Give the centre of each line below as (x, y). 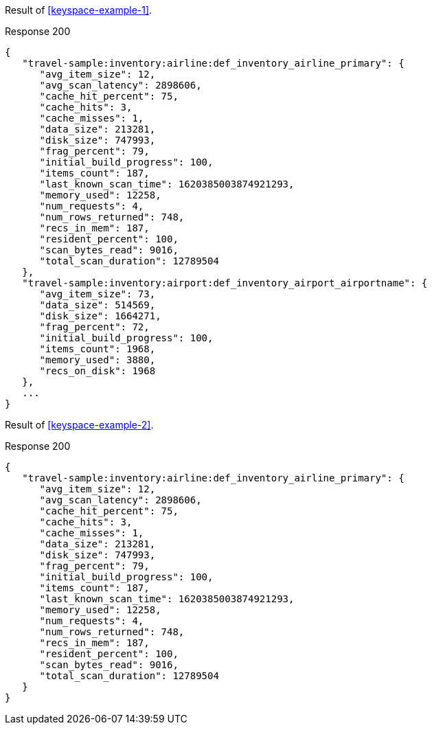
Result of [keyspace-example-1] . (79, 10)
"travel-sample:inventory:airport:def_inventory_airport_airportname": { (225, 283)
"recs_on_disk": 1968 (98, 371)
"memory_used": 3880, (98, 360)
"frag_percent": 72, (94, 327)
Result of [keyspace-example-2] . (79, 425)
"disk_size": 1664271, (100, 316)
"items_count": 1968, (98, 349)
